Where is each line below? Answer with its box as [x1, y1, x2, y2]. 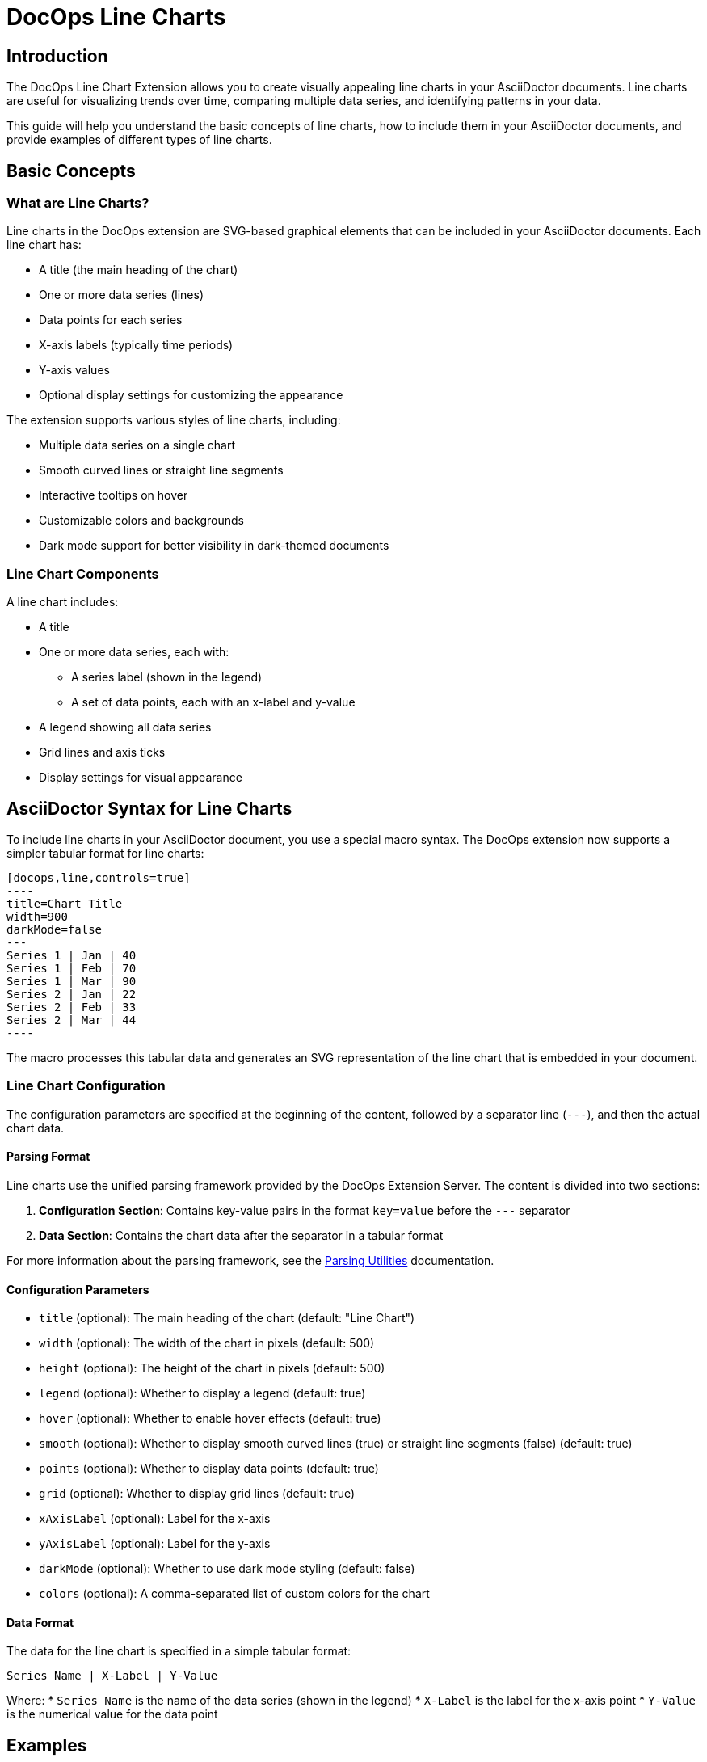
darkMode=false [6, 922, 103, 936]
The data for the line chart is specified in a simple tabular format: [6, 1644, 351, 1659]
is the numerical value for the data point [6, 1707, 218, 1722]
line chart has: [6, 238, 82, 252]
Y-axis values [39, 363, 110, 377]
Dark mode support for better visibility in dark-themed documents [39, 538, 389, 553]
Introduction [6, 45, 108, 66]
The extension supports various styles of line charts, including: [6, 413, 341, 428]
